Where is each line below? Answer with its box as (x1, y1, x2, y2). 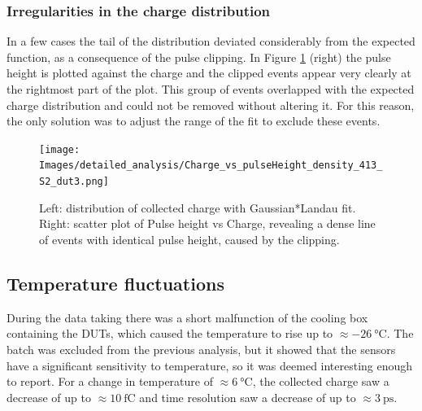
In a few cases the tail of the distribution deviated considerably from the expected (7, 33, 415, 50)
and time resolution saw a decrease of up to (139, 388, 356, 405)
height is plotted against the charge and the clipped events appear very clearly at (7, 64, 411, 81)
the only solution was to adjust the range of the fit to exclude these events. (7, 112, 381, 129)
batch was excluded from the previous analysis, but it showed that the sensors (7, 340, 396, 357)
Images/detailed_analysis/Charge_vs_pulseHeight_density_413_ (39, 160, 383, 172)
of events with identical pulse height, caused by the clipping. (39, 230, 340, 247)
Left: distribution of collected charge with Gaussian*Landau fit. (39, 199, 356, 216)
